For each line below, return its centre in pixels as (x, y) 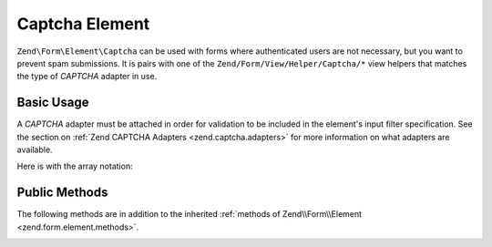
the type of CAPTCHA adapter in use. (87, 77)
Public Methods (62, 193)
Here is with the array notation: (75, 166)
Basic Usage (53, 103)
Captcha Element (83, 24)
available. (35, 149)
